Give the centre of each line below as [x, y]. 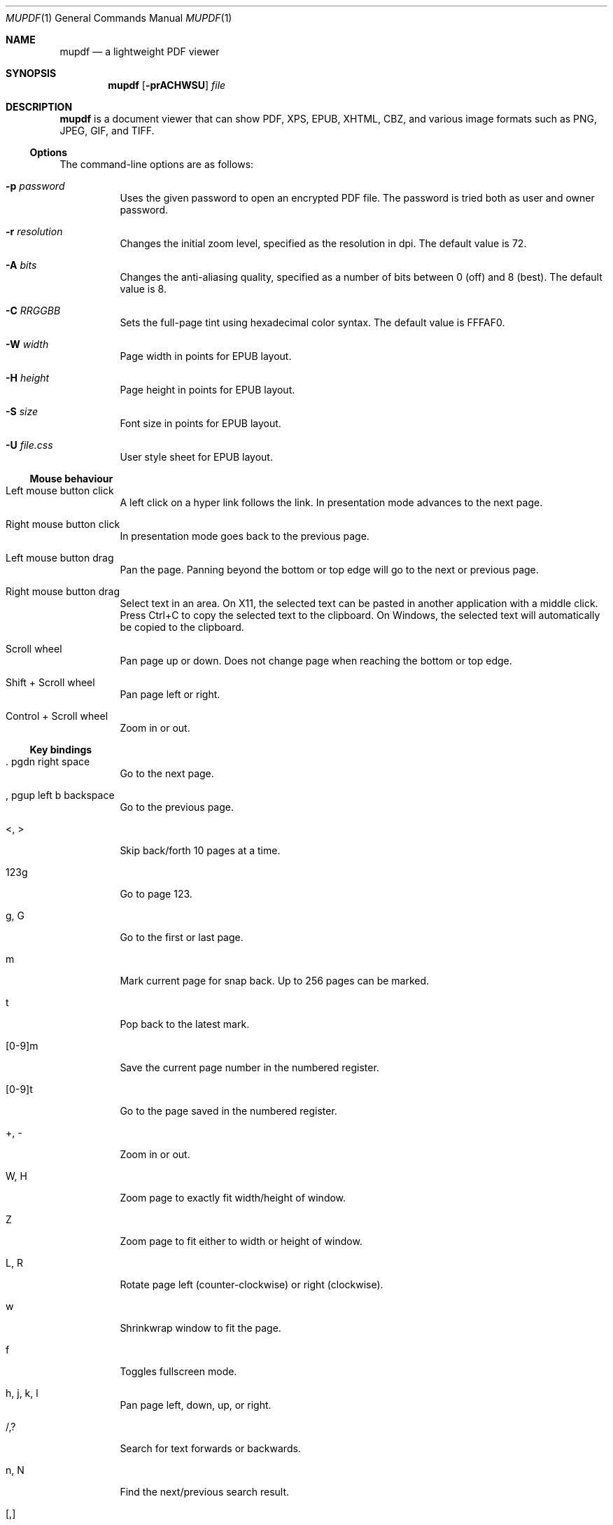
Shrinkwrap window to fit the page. [200, 1328]
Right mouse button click [63, 524]
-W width [27, 344]
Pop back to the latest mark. [185, 1024]
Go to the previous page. [177, 807]
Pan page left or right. [170, 694]
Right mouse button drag [63, 591]
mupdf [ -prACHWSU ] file [167, 85]
